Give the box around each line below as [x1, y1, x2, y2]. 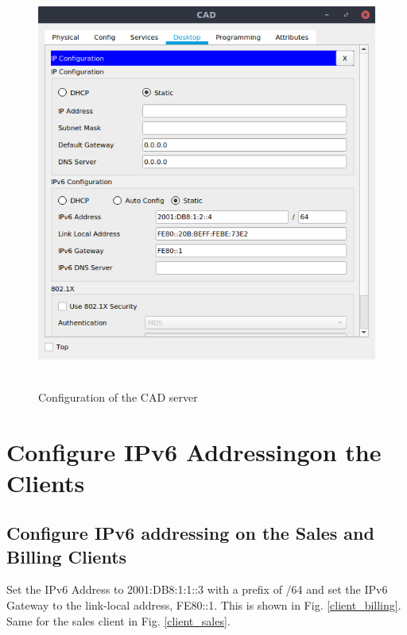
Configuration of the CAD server [38, 388, 198, 405]
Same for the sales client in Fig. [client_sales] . [6, 612, 231, 629]
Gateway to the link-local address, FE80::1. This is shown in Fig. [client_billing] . [6, 597, 401, 614]
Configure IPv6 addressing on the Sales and [6, 521, 374, 545]
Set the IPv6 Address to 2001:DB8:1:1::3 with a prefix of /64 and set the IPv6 [6, 581, 388, 598]
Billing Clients [6, 544, 127, 568]
